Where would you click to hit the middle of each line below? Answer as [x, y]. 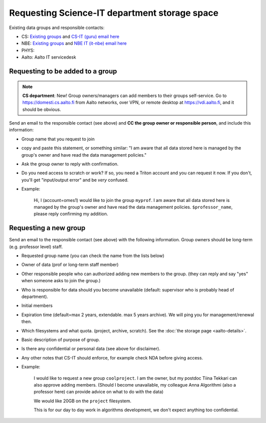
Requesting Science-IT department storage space [114, 13]
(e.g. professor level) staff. [36, 247]
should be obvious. [42, 109]
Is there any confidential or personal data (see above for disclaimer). [91, 349]
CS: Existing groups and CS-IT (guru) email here [70, 36]
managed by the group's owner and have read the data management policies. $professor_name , [133, 207]
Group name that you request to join [58, 139]
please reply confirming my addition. [71, 214]
